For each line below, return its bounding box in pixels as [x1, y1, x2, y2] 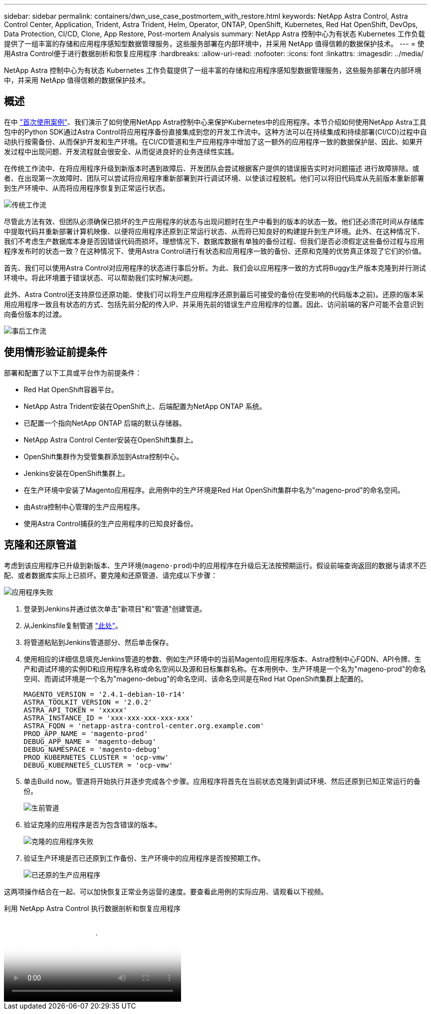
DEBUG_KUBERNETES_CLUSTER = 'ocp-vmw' [24, 761, 173, 769]
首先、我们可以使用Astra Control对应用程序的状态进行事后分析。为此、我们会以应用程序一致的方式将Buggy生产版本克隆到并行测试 [4, 263, 426, 272]
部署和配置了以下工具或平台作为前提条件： [4, 368, 142, 377]
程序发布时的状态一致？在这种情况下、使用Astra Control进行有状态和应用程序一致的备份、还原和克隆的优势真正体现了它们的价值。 [4, 246, 426, 255]
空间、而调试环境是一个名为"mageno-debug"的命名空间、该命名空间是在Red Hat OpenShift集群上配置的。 [24, 674, 368, 683]
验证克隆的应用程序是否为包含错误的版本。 [24, 820, 161, 829]
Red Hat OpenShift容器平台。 [24, 385, 118, 394]
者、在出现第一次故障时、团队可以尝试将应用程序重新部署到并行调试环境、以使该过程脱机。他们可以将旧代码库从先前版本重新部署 [4, 173, 424, 182]
